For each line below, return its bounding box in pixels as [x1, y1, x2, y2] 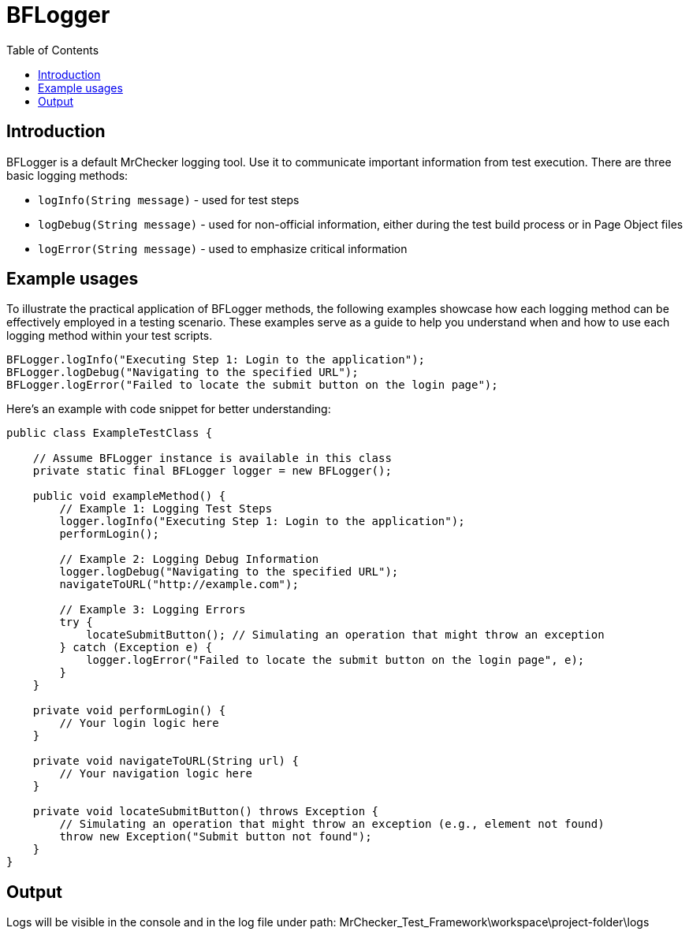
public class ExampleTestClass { [6, 427, 213, 440]
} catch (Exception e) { [59, 641, 213, 654]
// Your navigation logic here [59, 767, 252, 780]
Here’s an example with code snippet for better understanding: [6, 402, 331, 416]
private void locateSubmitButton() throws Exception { [32, 805, 379, 818]
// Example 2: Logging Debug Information [59, 553, 319, 566]
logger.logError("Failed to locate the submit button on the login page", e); [86, 654, 585, 667]
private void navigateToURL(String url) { [32, 754, 299, 768]
